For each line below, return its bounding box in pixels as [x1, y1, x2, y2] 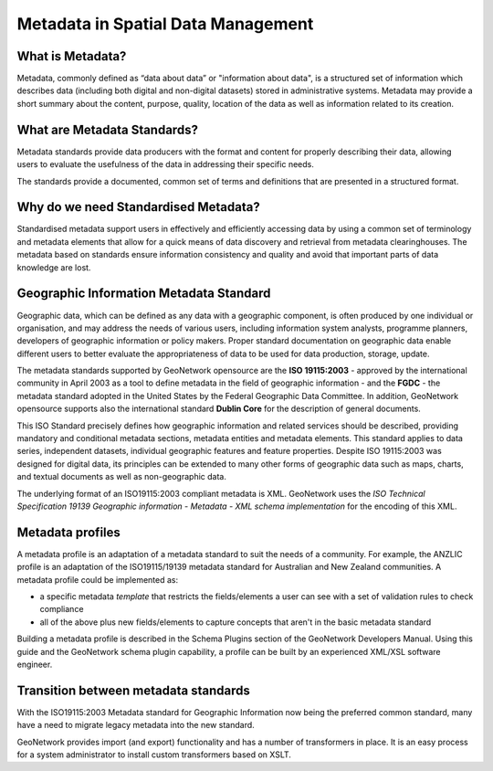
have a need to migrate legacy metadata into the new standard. [16, 720, 255, 731]
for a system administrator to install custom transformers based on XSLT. [16, 749, 292, 760]
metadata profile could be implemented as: [16, 574, 179, 585]
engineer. [16, 659, 53, 671]
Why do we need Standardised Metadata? [16, 199, 260, 215]
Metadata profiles [16, 524, 121, 540]
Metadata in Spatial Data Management [16, 14, 314, 34]
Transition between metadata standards [16, 682, 250, 698]
